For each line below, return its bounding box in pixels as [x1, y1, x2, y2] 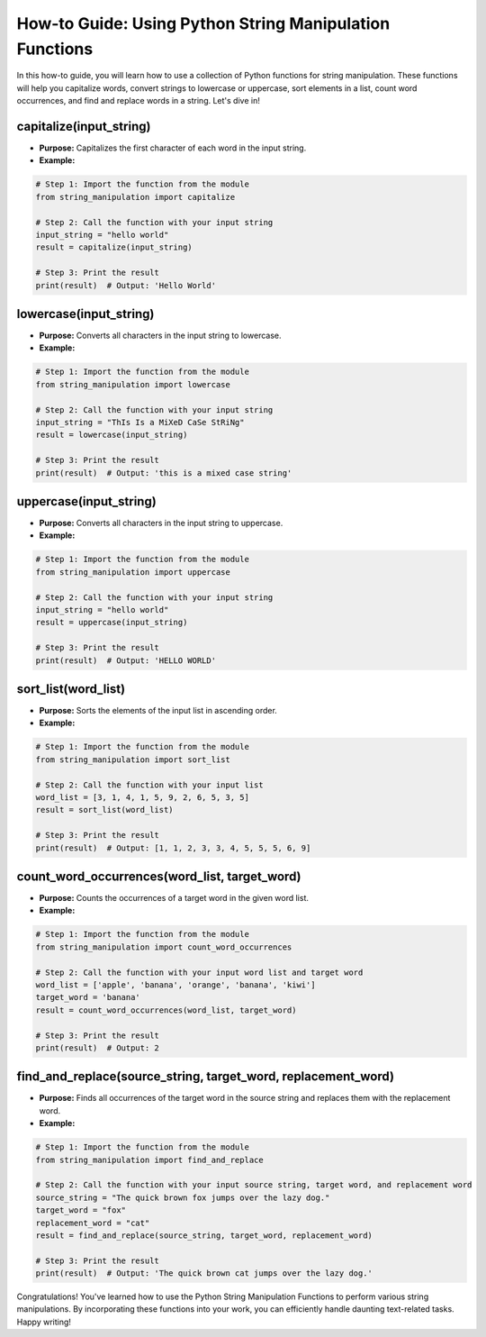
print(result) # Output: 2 [35, 1042, 159, 1053]
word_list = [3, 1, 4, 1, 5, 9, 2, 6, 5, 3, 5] [35, 792, 249, 802]
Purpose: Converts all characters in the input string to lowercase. [39, 330, 282, 341]
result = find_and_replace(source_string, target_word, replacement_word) [35, 1230, 373, 1241]
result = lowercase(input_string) [35, 430, 188, 441]
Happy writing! [16, 1316, 72, 1327]
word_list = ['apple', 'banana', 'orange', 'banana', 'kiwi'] [35, 979, 316, 990]
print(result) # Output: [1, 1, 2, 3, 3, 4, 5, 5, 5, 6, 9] [35, 842, 311, 853]
